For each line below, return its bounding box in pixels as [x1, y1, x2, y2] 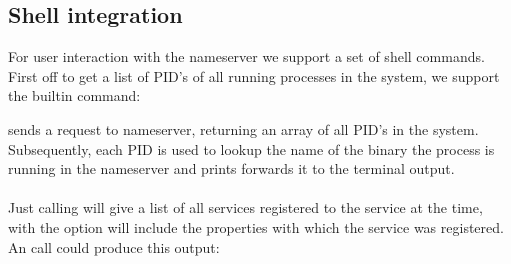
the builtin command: [8, 85, 141, 106]
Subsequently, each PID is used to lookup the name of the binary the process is [8, 138, 495, 159]
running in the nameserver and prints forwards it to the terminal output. [8, 158, 455, 179]
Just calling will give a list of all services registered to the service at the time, [8, 197, 483, 218]
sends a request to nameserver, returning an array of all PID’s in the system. [8, 118, 479, 139]
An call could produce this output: [8, 236, 220, 257]
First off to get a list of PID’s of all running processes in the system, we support [8, 65, 500, 86]
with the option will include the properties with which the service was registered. [8, 216, 504, 237]
